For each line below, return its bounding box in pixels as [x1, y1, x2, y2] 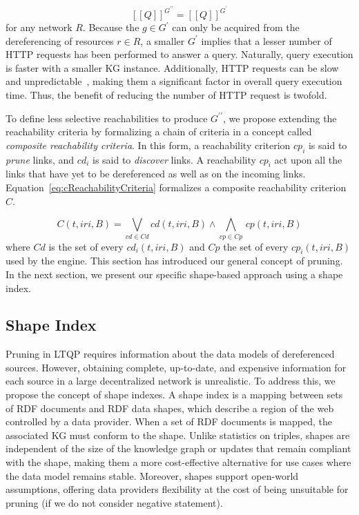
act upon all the [274, 152, 342, 166]
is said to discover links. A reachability [92, 152, 256, 166]
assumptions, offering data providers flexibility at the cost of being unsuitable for [6, 482, 349, 496]
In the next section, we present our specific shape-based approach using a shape [6, 266, 343, 281]
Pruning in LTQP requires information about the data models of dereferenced [6, 347, 335, 361]
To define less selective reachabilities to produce [6, 110, 208, 125]
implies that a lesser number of [201, 33, 332, 48]
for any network [6, 20, 72, 35]
